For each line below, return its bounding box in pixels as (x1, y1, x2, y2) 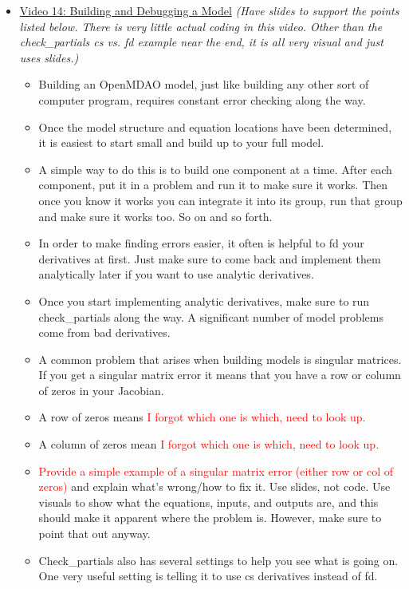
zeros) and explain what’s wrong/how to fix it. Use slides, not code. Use (38, 478, 391, 495)
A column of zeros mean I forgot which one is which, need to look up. (38, 436, 380, 453)
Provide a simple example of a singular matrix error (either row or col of (38, 462, 394, 479)
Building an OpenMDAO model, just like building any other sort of (38, 76, 369, 93)
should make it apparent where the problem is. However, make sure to (38, 509, 382, 526)
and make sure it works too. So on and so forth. (38, 208, 273, 224)
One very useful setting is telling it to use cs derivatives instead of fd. (38, 567, 378, 584)
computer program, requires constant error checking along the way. (38, 91, 366, 108)
